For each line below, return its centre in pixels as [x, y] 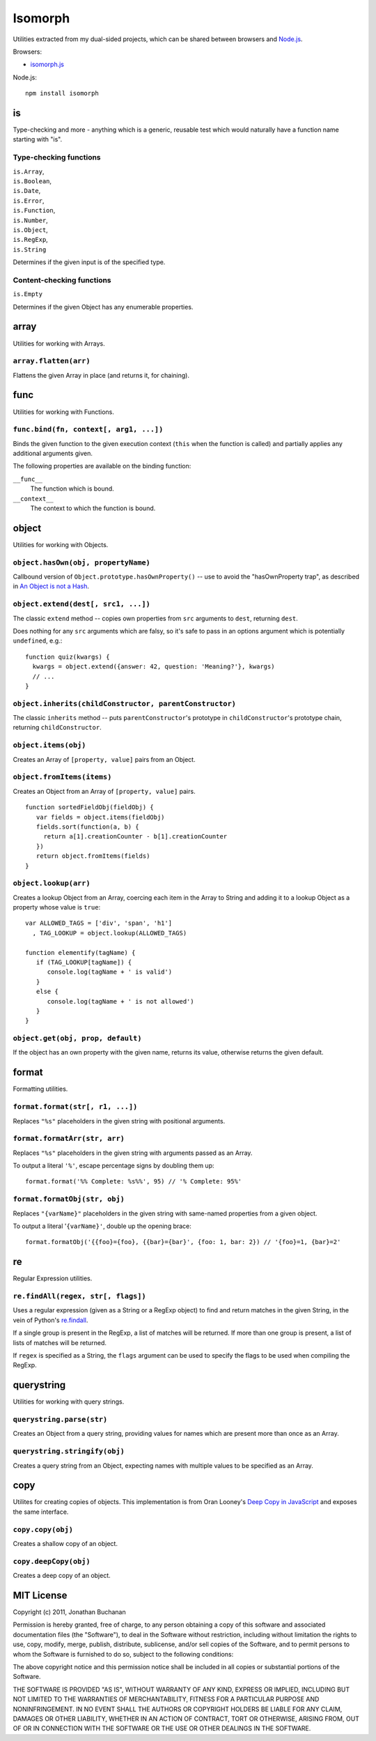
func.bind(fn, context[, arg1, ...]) [88, 430]
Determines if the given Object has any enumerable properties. [103, 307]
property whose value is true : [57, 907]
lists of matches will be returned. [60, 1342]
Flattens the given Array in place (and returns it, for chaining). [101, 375]
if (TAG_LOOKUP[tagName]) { [84, 962]
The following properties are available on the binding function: [102, 466]
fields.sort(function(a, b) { [87, 827]
